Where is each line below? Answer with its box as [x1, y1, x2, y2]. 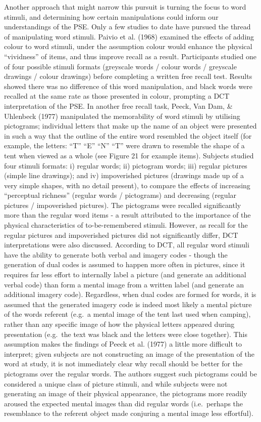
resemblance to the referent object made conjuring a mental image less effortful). [4, 408, 253, 418]
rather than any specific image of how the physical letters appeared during [4, 319, 235, 329]
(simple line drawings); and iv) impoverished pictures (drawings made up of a [4, 170, 244, 181]
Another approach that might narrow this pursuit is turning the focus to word [4, 2, 246, 12]
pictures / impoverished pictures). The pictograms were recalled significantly [4, 199, 241, 210]
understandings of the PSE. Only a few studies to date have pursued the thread [4, 21, 251, 32]
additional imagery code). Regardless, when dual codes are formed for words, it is [4, 289, 256, 300]
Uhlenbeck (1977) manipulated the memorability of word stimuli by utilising [4, 110, 240, 121]
